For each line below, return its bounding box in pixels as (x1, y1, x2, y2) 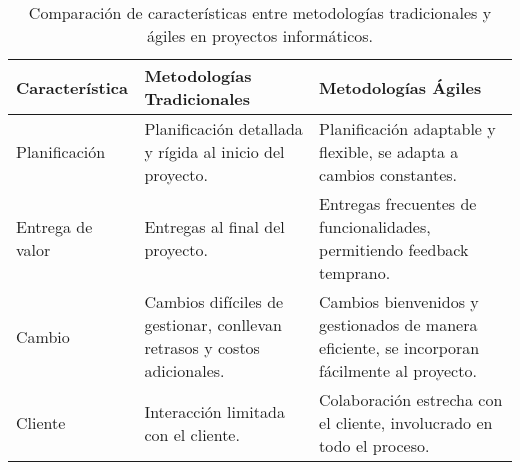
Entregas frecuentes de (319, 192, 477, 215)
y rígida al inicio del (144, 140, 285, 163)
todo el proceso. (319, 434, 430, 457)
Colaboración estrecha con (319, 388, 503, 411)
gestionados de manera (319, 313, 478, 336)
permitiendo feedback (319, 238, 469, 261)
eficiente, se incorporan (319, 336, 480, 359)
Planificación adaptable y (319, 117, 496, 140)
